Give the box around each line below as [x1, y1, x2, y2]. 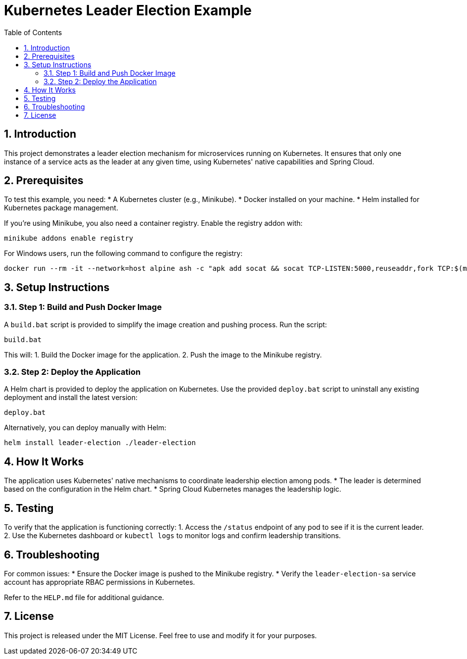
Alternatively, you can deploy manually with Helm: [4, 423, 167, 432]
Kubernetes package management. [4, 203, 118, 212]
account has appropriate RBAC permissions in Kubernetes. [4, 577, 195, 586]
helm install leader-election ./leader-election [4, 439, 196, 447]
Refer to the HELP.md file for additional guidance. [4, 593, 164, 602]
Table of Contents [4, 28, 62, 37]
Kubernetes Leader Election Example [4, 2, 252, 19]
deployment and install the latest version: [4, 393, 138, 402]
